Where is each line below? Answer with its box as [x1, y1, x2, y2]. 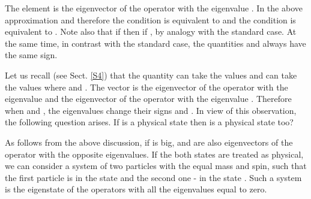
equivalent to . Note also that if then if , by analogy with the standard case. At [5, 25, 297, 38]
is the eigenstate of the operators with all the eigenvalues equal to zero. [5, 183, 267, 195]
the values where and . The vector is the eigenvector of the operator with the [5, 80, 288, 93]
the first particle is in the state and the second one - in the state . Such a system [5, 171, 302, 183]
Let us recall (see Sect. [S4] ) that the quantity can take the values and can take [5, 68, 297, 81]
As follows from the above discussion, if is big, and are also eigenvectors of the [5, 135, 293, 148]
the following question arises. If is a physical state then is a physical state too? [5, 116, 294, 128]
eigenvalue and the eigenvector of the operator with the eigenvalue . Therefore [5, 92, 292, 105]
